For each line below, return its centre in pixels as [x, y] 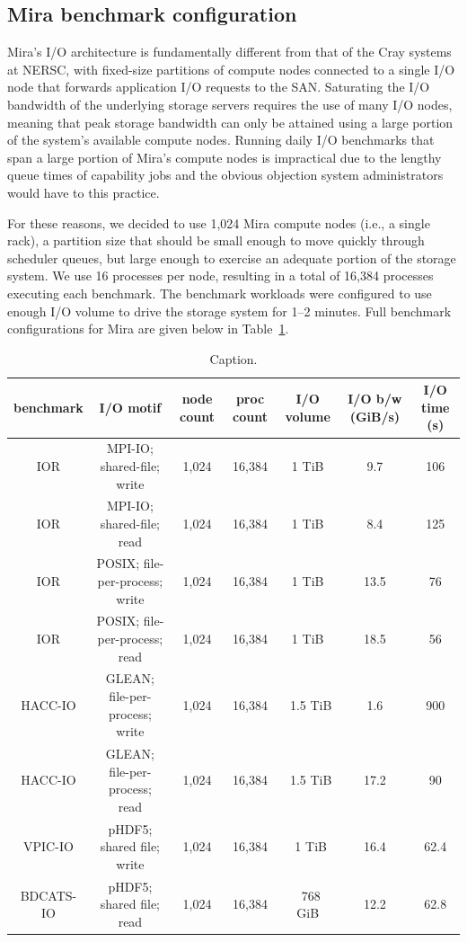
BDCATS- [48, 895]
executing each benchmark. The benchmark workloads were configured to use [220, 293]
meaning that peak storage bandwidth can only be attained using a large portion [230, 122]
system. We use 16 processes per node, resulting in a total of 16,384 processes [220, 275]
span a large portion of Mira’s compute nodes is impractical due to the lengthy [225, 157]
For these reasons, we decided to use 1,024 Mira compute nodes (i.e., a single [219, 222]
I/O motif [130, 407]
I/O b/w [375, 399]
